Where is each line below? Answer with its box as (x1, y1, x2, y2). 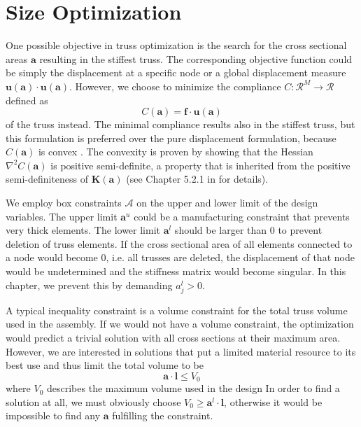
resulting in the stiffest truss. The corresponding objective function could (39, 51, 353, 66)
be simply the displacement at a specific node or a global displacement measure (6, 65, 346, 80)
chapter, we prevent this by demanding (6, 277, 173, 292)
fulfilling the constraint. (112, 408, 213, 423)
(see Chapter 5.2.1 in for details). (126, 171, 269, 186)
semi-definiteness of (6, 171, 89, 186)
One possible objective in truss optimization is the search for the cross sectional (6, 38, 347, 52)
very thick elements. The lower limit (6, 223, 161, 237)
